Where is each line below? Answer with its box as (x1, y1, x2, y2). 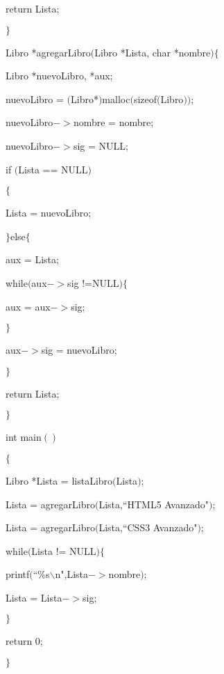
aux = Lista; (6, 252, 59, 267)
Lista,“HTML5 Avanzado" (98, 496, 209, 511)
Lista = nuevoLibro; (6, 205, 92, 220)
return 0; (6, 634, 43, 648)
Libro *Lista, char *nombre (94, 45, 211, 59)
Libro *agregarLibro (6, 45, 91, 59)
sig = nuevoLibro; (41, 343, 117, 357)
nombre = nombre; (73, 115, 154, 130)
